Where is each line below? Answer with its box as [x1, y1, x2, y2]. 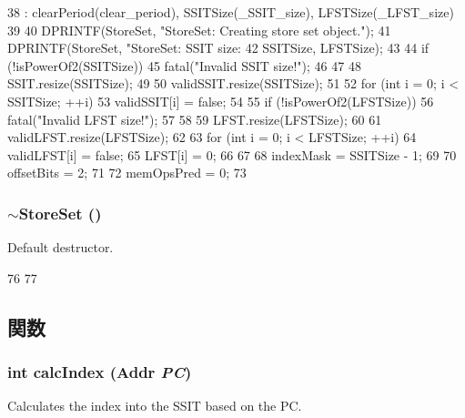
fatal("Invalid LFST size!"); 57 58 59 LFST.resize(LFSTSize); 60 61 [7, 109, 382, 128]
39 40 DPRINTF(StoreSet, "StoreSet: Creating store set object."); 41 [7, 20, 391, 39]
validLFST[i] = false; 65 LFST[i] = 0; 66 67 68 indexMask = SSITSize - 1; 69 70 [7, 145, 457, 164]
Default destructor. [7, 238, 114, 257]
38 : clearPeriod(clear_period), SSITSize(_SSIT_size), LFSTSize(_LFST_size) [7, 3, 454, 21]
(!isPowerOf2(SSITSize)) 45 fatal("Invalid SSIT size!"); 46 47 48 [7, 56, 361, 75]
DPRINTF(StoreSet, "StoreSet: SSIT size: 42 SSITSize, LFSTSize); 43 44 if [7, 38, 430, 57]
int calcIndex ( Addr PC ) [7, 361, 192, 383]
